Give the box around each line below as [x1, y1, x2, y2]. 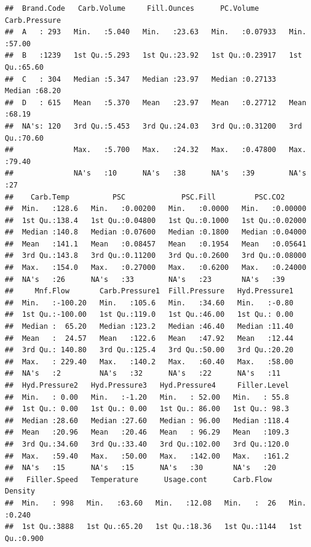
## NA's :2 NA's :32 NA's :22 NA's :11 [5, 369, 281, 378]
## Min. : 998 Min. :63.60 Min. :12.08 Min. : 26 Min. [5, 498, 307, 507]
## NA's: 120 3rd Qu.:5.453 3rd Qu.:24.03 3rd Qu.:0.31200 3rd [5, 121, 302, 130]
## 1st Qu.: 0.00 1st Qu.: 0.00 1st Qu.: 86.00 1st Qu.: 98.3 [5, 405, 289, 414]
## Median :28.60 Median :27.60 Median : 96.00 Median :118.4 [5, 416, 289, 425]
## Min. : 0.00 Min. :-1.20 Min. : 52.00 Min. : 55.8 [5, 393, 289, 402]
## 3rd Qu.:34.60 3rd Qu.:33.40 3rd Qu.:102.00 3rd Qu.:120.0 [5, 439, 289, 448]
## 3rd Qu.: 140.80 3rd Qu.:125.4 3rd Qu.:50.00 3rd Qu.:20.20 [5, 346, 294, 355]
